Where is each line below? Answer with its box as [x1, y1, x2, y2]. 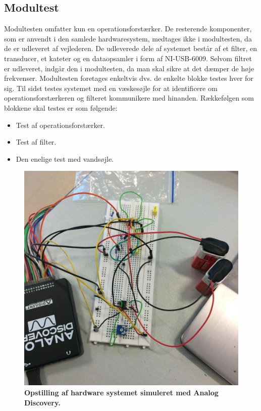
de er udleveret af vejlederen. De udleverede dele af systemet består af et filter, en [4, 43, 257, 54]
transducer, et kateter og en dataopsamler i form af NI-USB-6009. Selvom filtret [4, 53, 252, 63]
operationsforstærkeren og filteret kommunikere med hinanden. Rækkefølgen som [4, 93, 254, 103]
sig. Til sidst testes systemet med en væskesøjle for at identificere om [4, 82, 218, 93]
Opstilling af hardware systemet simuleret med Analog [24, 387, 219, 397]
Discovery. [24, 397, 61, 407]
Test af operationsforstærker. [16, 119, 105, 130]
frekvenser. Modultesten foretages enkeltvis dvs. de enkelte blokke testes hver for [4, 73, 253, 83]
